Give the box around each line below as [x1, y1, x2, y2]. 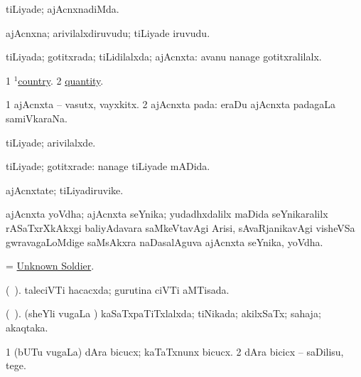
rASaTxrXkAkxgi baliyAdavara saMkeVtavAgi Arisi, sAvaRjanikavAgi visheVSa [6, 220, 355, 235]
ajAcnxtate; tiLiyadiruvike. [6, 182, 124, 197]
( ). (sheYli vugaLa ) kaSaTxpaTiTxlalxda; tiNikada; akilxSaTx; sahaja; [6, 306, 321, 321]
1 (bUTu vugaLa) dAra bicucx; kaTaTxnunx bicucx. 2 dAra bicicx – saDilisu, [6, 344, 344, 359]
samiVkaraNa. [6, 110, 68, 125]
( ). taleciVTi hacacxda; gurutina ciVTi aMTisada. [6, 282, 230, 297]
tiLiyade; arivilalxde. [6, 134, 96, 149]
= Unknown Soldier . [6, 258, 95, 273]
